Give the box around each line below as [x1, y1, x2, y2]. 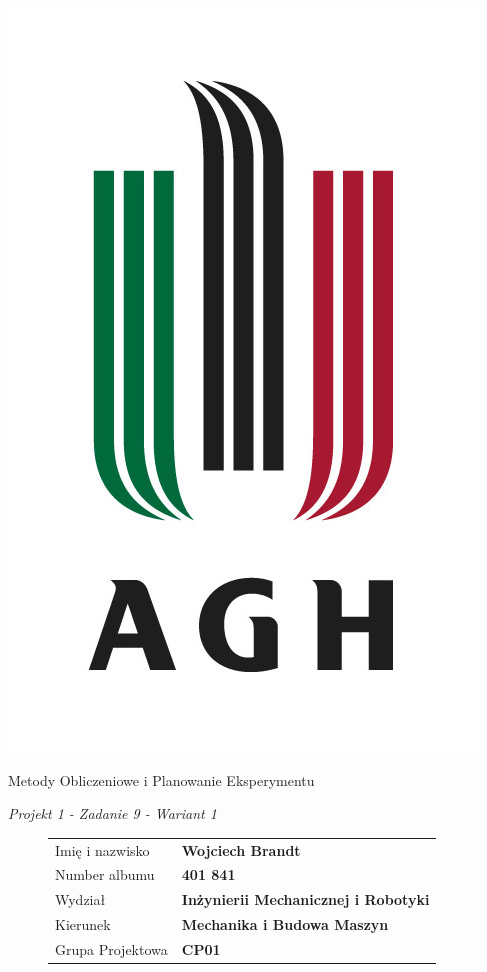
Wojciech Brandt [181, 839, 301, 860]
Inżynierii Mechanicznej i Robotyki [181, 889, 430, 910]
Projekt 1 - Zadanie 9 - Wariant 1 [8, 803, 217, 824]
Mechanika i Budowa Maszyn [181, 914, 389, 935]
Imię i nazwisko [55, 839, 150, 860]
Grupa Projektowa [55, 938, 168, 959]
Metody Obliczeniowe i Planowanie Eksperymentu [8, 769, 315, 790]
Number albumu [55, 864, 155, 885]
